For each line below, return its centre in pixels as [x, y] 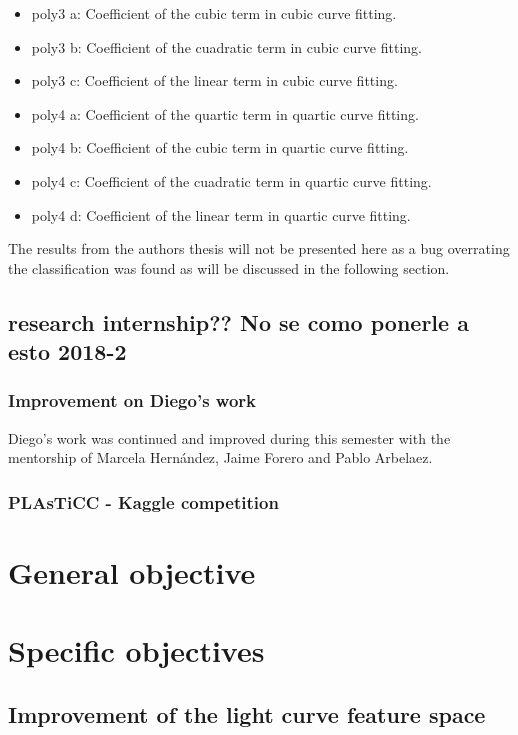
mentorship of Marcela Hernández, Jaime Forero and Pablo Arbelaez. [220, 457]
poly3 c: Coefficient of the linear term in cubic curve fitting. [214, 80]
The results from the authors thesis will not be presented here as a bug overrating [259, 248]
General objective [132, 571]
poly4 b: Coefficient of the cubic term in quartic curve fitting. [220, 147]
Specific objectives [136, 650]
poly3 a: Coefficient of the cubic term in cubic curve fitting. [214, 13]
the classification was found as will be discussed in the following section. [229, 267]
